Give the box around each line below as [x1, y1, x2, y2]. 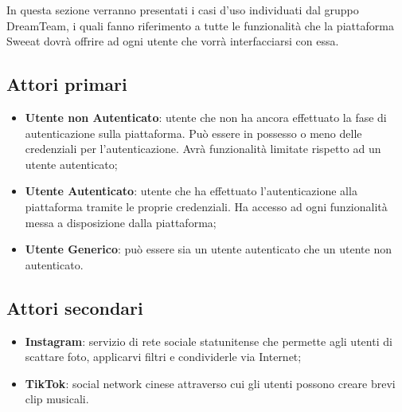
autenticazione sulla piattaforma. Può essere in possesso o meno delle [25, 124, 362, 141]
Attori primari [6, 72, 127, 96]
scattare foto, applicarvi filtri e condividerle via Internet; [25, 348, 302, 365]
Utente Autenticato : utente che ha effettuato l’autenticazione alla [25, 182, 357, 199]
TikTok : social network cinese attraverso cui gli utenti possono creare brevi [25, 375, 396, 391]
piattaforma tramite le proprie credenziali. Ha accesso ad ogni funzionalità [25, 198, 388, 214]
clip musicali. [25, 390, 89, 407]
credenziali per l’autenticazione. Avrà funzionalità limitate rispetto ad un [25, 140, 381, 157]
